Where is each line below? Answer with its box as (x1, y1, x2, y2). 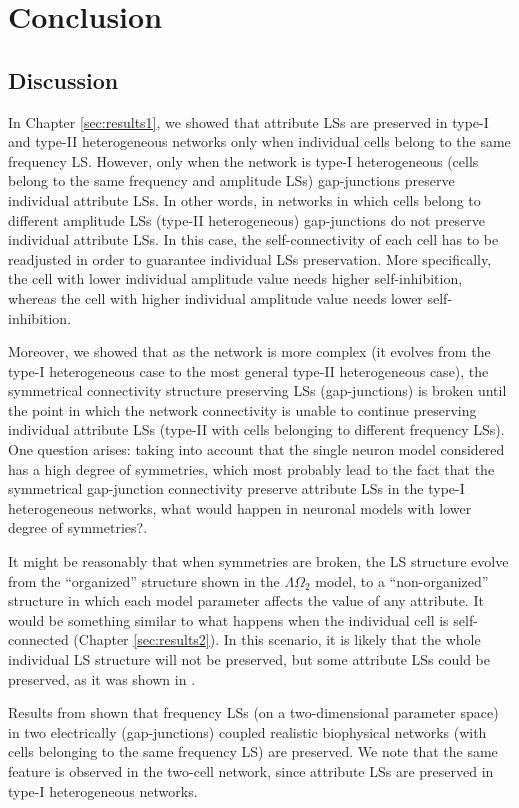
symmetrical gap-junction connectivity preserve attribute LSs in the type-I (8, 478, 465, 499)
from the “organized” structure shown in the (8, 570, 280, 591)
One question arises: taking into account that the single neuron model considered (8, 439, 505, 460)
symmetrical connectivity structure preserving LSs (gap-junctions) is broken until (8, 380, 507, 401)
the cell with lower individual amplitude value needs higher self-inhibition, (8, 268, 463, 289)
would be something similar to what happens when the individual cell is (8, 609, 449, 630)
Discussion (8, 64, 119, 95)
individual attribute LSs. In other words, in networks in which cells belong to (8, 189, 481, 210)
